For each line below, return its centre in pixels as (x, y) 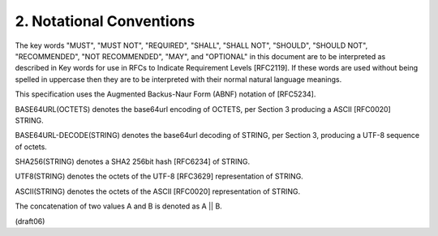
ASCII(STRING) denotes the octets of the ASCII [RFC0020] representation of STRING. (157, 191)
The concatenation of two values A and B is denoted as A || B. (118, 206)
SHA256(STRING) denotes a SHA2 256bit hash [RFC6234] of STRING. (133, 161)
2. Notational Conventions (105, 21)
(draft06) (30, 221)
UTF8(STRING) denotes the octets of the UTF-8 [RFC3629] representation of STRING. (159, 176)
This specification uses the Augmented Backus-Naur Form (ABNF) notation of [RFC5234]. (165, 94)
